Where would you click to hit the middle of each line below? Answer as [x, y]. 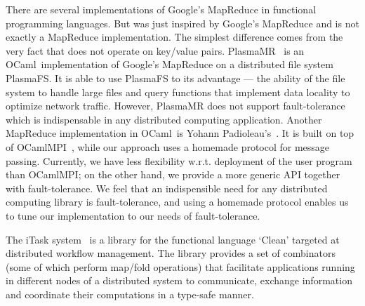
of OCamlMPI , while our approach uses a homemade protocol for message [168, 146]
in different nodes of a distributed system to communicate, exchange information [179, 280]
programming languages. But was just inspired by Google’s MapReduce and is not [182, 23]
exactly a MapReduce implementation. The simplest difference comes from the [174, 37]
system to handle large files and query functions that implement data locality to [178, 92]
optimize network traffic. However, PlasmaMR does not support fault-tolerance [175, 106]
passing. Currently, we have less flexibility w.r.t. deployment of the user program [179, 160]
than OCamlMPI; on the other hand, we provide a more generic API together [173, 174]
